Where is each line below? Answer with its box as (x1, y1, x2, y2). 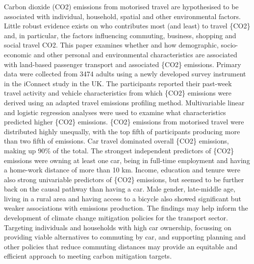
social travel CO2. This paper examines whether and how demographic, (4, 40, 219, 50)
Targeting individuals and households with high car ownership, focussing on (4, 222, 231, 232)
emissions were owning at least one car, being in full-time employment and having (4, 155, 250, 165)
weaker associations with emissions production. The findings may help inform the (4, 203, 248, 213)
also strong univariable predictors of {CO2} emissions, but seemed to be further (4, 174, 244, 184)
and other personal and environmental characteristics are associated (33, 49, 237, 59)
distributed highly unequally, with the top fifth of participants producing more (4, 126, 240, 136)
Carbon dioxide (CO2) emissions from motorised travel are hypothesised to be (4, 1, 239, 11)
